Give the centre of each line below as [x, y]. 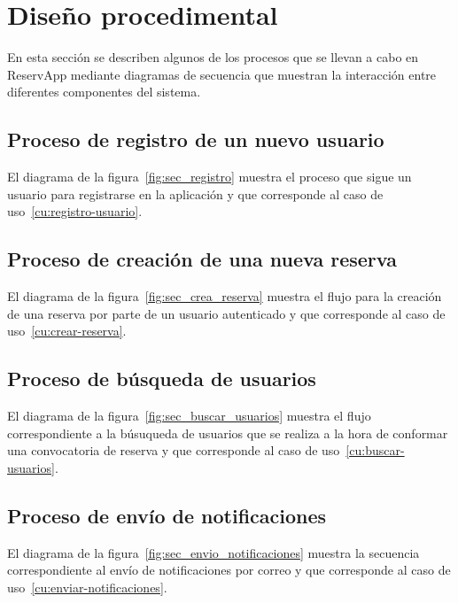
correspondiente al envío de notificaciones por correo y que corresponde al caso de [229, 570]
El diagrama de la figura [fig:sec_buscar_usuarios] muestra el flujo [189, 416]
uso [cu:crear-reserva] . [67, 331]
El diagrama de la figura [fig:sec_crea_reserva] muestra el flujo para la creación [225, 296]
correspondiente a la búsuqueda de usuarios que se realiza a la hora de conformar [228, 433]
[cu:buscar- [375, 450]
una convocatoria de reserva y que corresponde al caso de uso [174, 450]
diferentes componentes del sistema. [104, 92]
